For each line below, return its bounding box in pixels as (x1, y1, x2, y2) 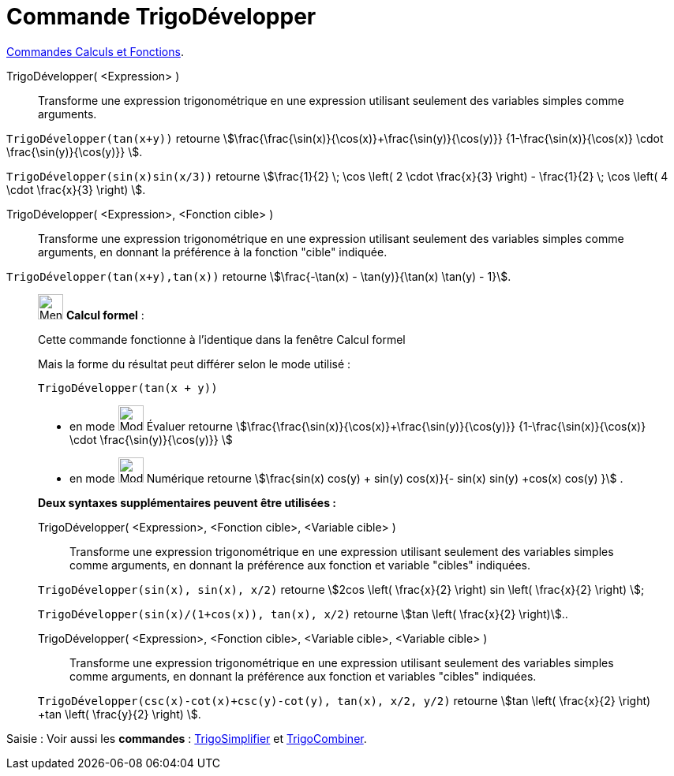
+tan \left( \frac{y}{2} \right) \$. (38, 707, 201, 721)
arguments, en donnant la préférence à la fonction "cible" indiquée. (38, 244, 388, 259)
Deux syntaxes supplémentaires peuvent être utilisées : (38, 495, 336, 509)
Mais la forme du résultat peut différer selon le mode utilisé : (38, 356, 351, 371)
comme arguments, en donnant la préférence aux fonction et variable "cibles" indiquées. (69, 558, 530, 572)
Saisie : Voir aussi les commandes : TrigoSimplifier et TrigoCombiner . (6, 731, 367, 745)
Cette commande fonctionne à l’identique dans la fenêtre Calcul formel (38, 332, 406, 346)
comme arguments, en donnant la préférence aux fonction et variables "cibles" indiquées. (69, 669, 537, 683)
